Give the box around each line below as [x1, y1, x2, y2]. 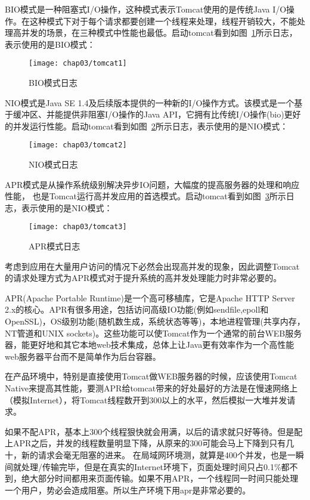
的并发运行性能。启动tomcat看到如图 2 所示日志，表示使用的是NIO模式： [5, 119, 289, 132]
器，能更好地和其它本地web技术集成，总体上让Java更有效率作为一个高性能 [5, 338, 294, 351]
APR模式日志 [29, 240, 80, 252]
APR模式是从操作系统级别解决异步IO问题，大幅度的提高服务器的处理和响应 [5, 178, 300, 190]
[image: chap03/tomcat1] [29, 59, 127, 68]
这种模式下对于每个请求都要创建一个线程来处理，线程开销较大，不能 [29, 14, 297, 27]
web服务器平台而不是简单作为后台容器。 [5, 350, 161, 362]
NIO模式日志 [29, 158, 78, 171]
